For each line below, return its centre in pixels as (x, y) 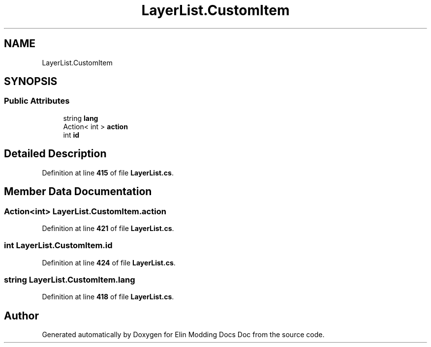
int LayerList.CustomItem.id (58, 246)
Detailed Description (55, 154)
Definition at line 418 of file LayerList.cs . (108, 297)
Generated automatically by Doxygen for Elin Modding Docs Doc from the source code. (183, 335)
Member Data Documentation (78, 192)
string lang (81, 118)
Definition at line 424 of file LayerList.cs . (109, 262)
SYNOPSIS (31, 82)
